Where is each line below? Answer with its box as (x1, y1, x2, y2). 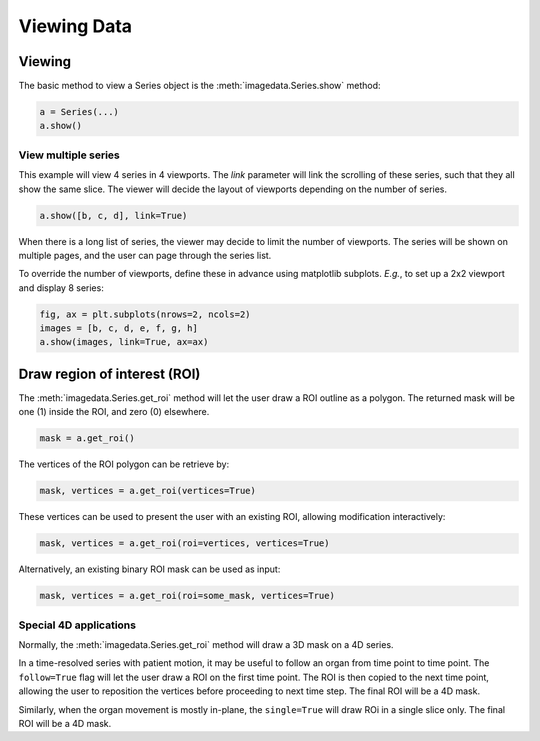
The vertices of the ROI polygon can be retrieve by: (18, 458, 230, 470)
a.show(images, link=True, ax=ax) (39, 336, 209, 348)
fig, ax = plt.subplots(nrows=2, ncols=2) (39, 308, 251, 320)
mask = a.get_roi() (39, 433, 135, 444)
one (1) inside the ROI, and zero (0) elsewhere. (18, 406, 210, 418)
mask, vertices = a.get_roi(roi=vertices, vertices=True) (39, 538, 330, 549)
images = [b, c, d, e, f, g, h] (39, 323, 199, 334)
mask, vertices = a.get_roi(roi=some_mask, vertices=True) (39, 590, 335, 602)
